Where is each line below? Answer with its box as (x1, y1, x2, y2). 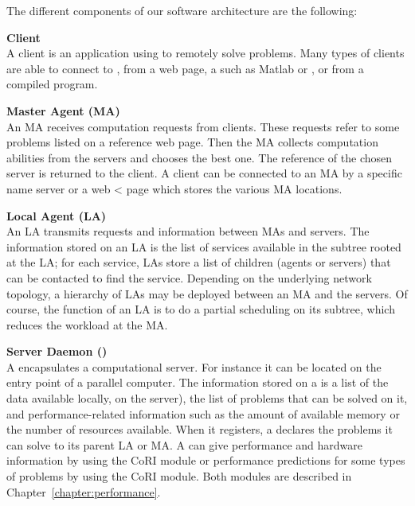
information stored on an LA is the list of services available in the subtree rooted (6, 238, 401, 255)
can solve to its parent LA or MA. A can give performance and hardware (6, 436, 363, 453)
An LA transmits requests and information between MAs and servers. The (6, 223, 370, 239)
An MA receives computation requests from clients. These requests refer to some (6, 118, 400, 134)
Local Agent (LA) (6, 207, 107, 224)
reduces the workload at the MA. (6, 316, 168, 333)
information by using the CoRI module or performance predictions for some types (6, 452, 405, 469)
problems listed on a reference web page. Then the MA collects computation (6, 134, 378, 150)
